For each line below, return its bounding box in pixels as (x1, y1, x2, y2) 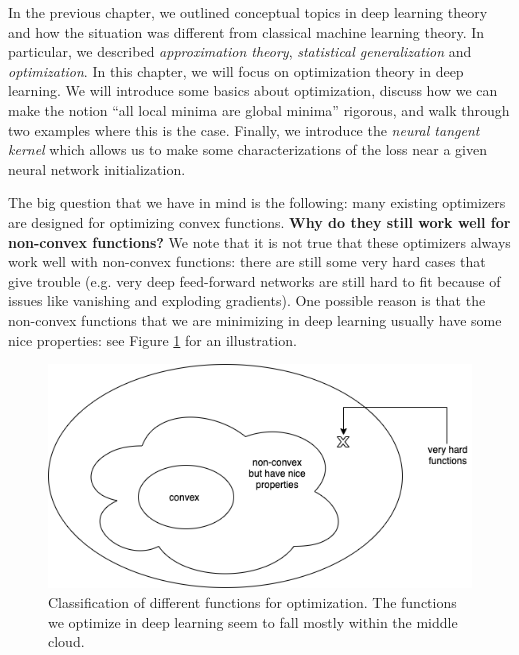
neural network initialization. (8, 158, 186, 179)
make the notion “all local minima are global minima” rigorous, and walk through (8, 99, 510, 120)
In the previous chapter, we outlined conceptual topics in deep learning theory (8, 2, 488, 22)
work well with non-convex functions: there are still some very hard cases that (8, 251, 486, 272)
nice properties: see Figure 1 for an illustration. (8, 329, 297, 350)
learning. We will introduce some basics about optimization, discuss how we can (8, 80, 498, 101)
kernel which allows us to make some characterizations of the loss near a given (8, 139, 487, 160)
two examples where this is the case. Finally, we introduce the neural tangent (8, 119, 480, 140)
